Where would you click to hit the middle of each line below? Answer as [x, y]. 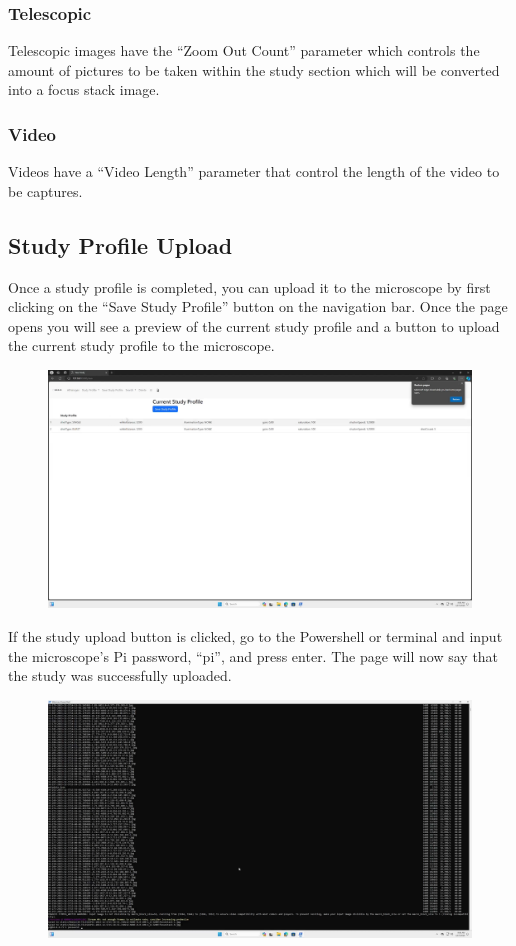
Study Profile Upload [120, 244]
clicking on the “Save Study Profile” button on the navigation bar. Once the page [258, 306]
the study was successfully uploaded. [120, 675]
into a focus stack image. [84, 89]
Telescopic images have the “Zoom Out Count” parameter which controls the [244, 50]
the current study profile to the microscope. [141, 345]
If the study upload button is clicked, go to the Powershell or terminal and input [255, 636]
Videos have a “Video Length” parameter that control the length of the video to [254, 171]
